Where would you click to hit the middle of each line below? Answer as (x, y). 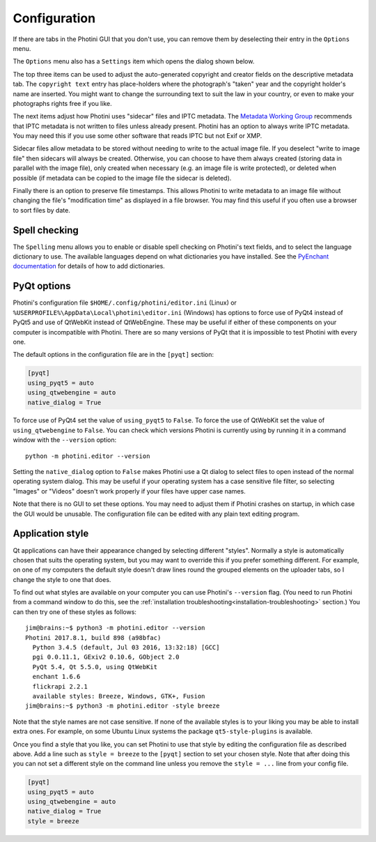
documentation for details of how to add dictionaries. (89, 266)
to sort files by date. (42, 210)
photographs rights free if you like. (62, 103)
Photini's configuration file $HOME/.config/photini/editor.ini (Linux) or (125, 303)
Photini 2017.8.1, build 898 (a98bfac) (93, 637)
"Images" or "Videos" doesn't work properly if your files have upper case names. (130, 491)
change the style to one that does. (62, 579)
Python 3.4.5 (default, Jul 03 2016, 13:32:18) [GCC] (126, 648)
